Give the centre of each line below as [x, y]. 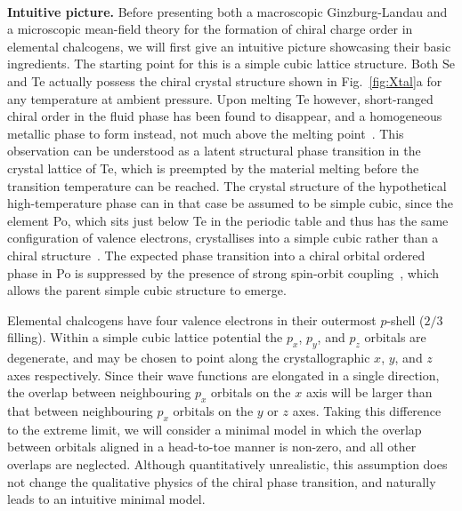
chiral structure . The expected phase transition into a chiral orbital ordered [216, 255]
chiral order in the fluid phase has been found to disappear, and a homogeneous [225, 116]
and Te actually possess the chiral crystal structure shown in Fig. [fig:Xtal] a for [225, 80]
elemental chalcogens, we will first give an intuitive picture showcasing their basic [229, 46]
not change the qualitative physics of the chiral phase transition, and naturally [222, 481]
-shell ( [405, 319]
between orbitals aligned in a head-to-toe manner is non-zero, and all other [212, 447]
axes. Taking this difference [367, 411]
